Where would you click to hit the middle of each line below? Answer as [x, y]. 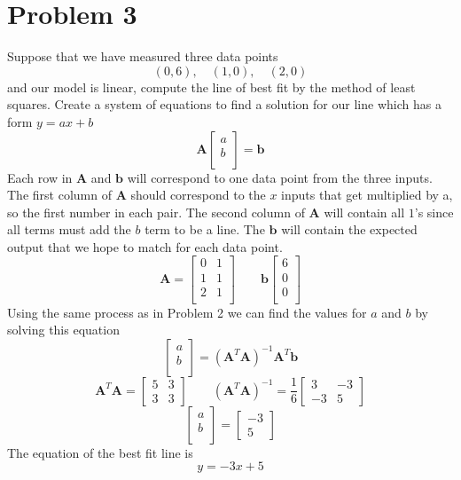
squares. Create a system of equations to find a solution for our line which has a [224, 104]
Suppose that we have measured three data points [143, 56]
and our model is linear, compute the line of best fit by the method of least [211, 87]
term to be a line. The [205, 229]
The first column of [59, 195]
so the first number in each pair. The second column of [156, 212]
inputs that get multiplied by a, [367, 195]
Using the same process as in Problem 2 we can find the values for [187, 312]
